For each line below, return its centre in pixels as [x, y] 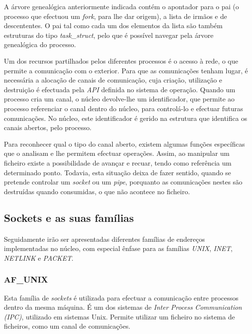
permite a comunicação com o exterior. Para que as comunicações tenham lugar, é [126, 70]
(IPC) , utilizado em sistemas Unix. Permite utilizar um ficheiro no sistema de [119, 316]
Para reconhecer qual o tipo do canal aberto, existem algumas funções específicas [125, 143]
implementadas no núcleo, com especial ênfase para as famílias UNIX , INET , [118, 248]
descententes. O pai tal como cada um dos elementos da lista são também [113, 25]
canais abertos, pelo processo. [48, 127]
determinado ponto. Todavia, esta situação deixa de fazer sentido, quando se [118, 172]
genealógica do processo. [40, 44]
